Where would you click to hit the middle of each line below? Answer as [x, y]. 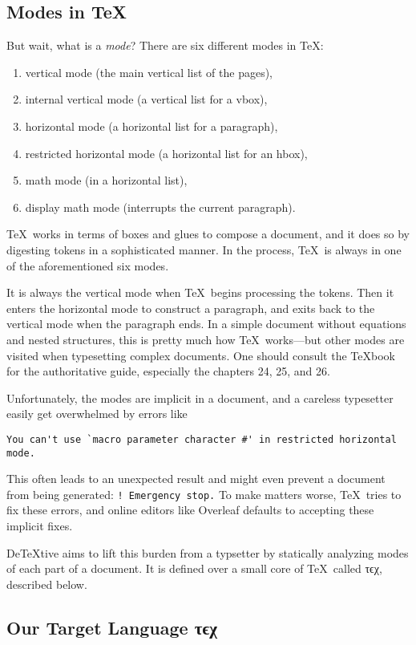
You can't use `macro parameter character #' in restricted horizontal [202, 439]
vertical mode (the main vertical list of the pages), [149, 72]
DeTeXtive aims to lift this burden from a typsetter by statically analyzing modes [208, 552]
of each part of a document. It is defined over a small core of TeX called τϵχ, [194, 568]
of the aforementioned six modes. [88, 265]
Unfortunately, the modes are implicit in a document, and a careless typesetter [200, 398]
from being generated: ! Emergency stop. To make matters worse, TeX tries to [204, 494]
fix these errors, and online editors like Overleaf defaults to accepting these [190, 510]
